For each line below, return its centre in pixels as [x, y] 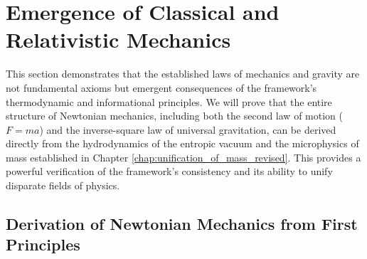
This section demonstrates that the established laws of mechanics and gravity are [183, 74]
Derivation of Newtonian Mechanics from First [182, 224]
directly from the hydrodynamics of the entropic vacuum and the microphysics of [182, 143]
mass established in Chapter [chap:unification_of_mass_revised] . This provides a [183, 157]
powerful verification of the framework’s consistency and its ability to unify [169, 171]
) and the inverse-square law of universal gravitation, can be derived [188, 129]
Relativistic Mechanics [118, 39]
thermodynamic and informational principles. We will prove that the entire [169, 101]
